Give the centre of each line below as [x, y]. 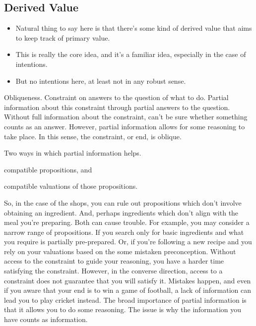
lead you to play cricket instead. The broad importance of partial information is [125, 299]
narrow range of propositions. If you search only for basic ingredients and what [124, 232]
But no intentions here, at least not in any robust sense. [101, 81]
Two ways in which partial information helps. [73, 153]
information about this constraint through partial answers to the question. [117, 107]
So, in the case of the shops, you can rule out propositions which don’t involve [123, 202]
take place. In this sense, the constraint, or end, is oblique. [93, 136]
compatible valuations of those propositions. [71, 186]
